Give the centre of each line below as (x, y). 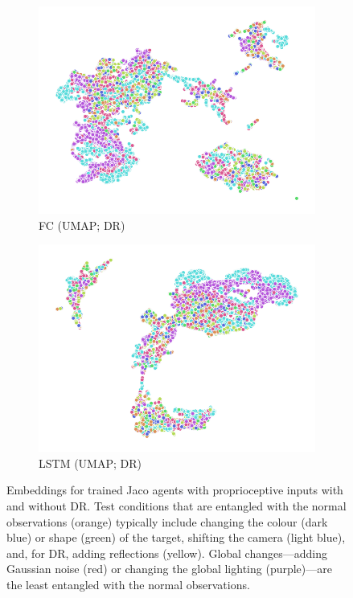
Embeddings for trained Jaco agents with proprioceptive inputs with (175, 490)
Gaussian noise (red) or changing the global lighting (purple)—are (169, 569)
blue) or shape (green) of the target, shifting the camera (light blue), (176, 537)
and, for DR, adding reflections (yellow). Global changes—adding (167, 553)
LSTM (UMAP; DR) (90, 463)
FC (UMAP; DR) (82, 225)
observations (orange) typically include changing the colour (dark (167, 521)
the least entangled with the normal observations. (128, 584)
